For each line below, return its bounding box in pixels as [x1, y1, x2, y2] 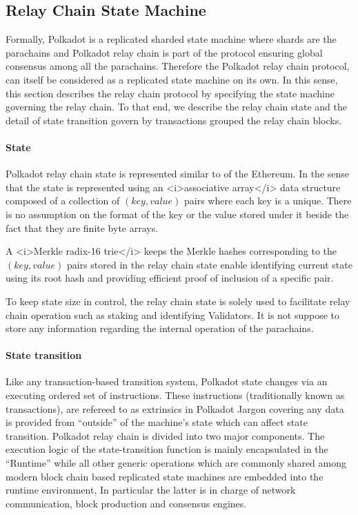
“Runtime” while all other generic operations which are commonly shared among [6, 456, 347, 470]
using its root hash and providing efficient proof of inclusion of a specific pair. [6, 271, 334, 285]
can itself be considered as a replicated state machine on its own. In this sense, [6, 72, 338, 86]
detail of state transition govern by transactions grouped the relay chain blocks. [6, 113, 342, 127]
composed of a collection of [6, 193, 120, 208]
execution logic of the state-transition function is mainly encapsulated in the [6, 442, 328, 456]
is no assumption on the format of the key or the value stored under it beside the [6, 206, 349, 221]
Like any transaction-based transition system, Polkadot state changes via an [6, 374, 328, 389]
